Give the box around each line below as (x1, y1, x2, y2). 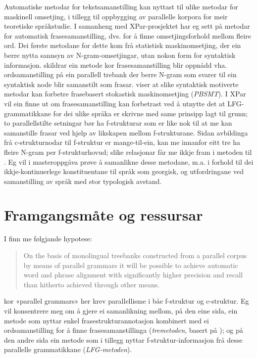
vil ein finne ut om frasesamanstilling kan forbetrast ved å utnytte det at (4, 98, 225, 108)
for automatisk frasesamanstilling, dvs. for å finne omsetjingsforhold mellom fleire (4, 30, 251, 41)
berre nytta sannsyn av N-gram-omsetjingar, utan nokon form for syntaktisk (4, 49, 236, 60)
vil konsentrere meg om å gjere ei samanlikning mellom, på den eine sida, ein (4, 305, 238, 315)
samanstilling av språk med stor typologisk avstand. (4, 176, 162, 186)
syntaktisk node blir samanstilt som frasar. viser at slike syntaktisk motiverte (4, 79, 239, 89)
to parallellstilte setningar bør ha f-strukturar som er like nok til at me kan (4, 118, 232, 128)
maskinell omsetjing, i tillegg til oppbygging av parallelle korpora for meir (4, 11, 228, 21)
